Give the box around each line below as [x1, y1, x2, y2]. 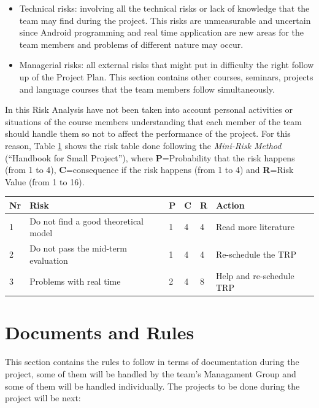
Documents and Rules [5, 320, 194, 345]
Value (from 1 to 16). [5, 175, 85, 188]
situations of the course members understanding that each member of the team [5, 115, 302, 128]
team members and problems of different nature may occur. [19, 37, 244, 50]
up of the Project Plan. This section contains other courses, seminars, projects [19, 70, 313, 83]
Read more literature [216, 220, 294, 233]
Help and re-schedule [216, 269, 294, 282]
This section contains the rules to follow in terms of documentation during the [5, 355, 299, 368]
